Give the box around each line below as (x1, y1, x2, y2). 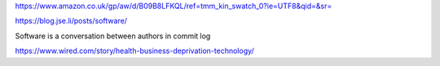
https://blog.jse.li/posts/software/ (15, 16, 128, 26)
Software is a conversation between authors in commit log (15, 31, 211, 41)
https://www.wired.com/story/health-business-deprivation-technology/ (15, 46, 254, 56)
